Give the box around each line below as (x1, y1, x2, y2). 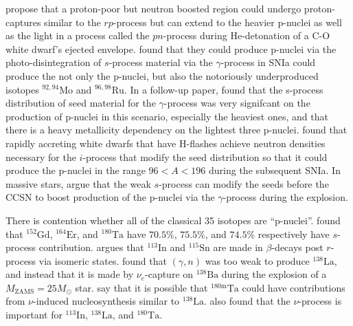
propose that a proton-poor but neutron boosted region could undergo (5, 1, 301, 15)
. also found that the (204, 294, 291, 308)
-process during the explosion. (223, 190, 348, 204)
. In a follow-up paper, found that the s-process (124, 82, 323, 96)
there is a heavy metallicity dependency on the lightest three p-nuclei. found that (5, 122, 348, 137)
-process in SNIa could (220, 55, 316, 69)
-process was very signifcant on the (163, 96, 310, 110)
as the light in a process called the (5, 28, 150, 43)
